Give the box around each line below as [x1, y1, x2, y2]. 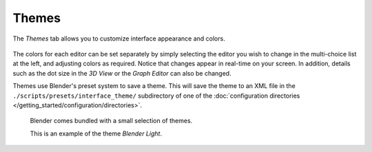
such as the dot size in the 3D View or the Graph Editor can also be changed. [12, 69, 231, 77]
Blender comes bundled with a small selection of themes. [30, 117, 193, 125]
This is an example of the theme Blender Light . [30, 129, 162, 138]
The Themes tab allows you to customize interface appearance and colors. [12, 34, 225, 43]
